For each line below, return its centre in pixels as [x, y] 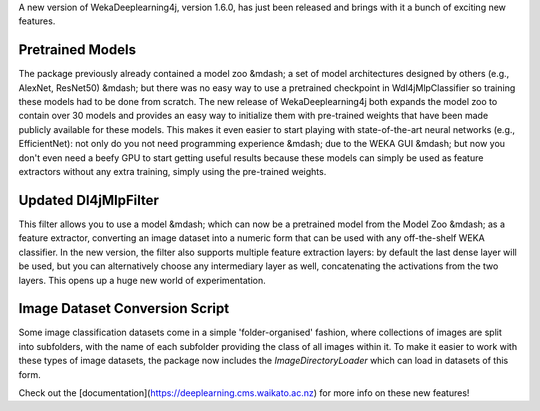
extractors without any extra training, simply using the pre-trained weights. [172, 172]
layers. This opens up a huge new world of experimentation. [142, 280]
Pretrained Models [77, 50]
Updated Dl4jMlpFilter [89, 200]
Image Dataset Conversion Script [124, 308]
